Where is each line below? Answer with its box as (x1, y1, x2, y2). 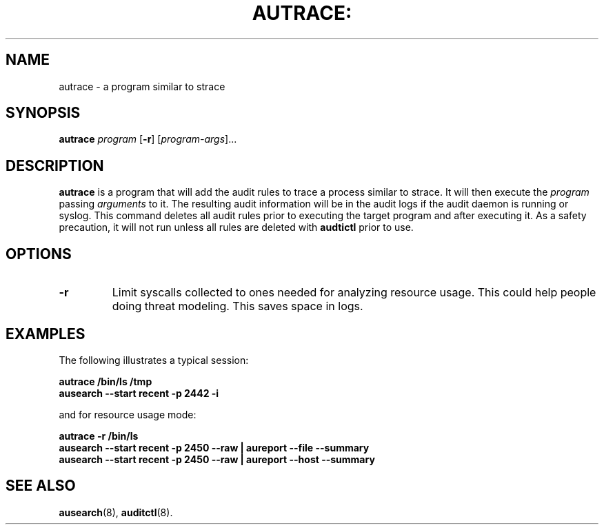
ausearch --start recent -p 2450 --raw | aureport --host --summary (59, 453, 375, 465)
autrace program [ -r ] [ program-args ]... (59, 133, 237, 145)
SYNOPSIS (6, 104, 81, 122)
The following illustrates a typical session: (59, 354, 249, 366)
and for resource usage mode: (59, 408, 197, 420)
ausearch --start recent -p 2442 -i (59, 387, 219, 399)
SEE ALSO (6, 477, 76, 495)
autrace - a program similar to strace (59, 80, 225, 92)
